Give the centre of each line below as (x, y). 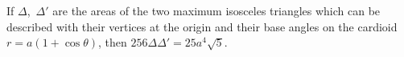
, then (113, 42)
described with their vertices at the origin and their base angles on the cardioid (202, 26)
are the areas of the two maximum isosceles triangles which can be (216, 10)
